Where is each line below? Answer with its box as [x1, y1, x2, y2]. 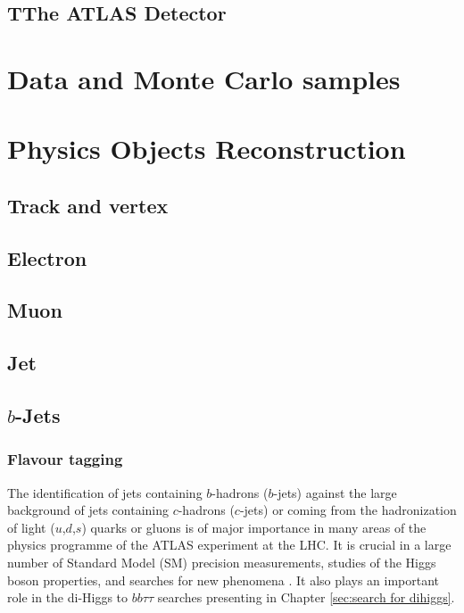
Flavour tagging [7, 448, 123, 470]
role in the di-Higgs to [7, 588, 128, 607]
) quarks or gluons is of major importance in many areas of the [81, 518, 427, 536]
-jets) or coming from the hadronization [239, 501, 457, 519]
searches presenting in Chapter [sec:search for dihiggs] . [157, 588, 455, 607]
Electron [7, 244, 87, 271]
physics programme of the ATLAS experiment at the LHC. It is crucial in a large [7, 535, 452, 554]
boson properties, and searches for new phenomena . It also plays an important [7, 570, 440, 589]
